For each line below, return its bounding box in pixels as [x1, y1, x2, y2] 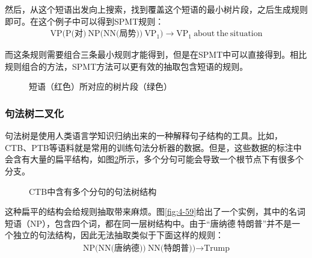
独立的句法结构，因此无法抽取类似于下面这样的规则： [13, 229, 224, 241]
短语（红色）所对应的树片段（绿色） [29, 80, 172, 93]
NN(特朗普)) [147, 244, 196, 253]
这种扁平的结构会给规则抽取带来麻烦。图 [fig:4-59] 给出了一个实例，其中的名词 [5, 205, 306, 218]
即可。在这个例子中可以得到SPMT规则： [5, 14, 164, 27]
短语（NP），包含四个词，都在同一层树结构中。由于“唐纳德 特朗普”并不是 [5, 217, 292, 229]
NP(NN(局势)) [88, 29, 143, 38]
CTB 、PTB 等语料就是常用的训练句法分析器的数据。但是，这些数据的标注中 [5, 141, 302, 153]
